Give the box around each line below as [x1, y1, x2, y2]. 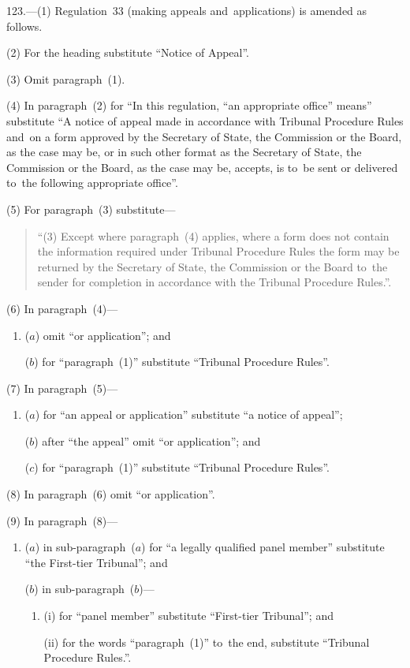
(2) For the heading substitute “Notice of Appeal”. [6, 44, 250, 61]
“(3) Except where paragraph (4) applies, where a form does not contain [37, 227, 389, 244]
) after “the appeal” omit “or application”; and [34, 432, 261, 449]
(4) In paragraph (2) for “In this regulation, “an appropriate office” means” [6, 97, 372, 114]
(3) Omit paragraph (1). [6, 70, 125, 87]
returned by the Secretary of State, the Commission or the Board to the [37, 258, 388, 274]
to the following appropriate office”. [6, 174, 178, 191]
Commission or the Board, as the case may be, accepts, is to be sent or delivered [6, 159, 398, 175]
